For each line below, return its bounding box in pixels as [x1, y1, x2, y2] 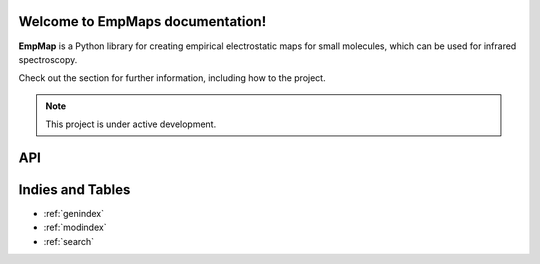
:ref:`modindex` [43, 221, 107, 234]
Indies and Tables [18, 181, 131, 198]
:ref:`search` [43, 235, 95, 247]
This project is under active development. [45, 118, 217, 130]
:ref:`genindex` [43, 208, 105, 219]
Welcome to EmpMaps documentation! [18, 13, 267, 30]
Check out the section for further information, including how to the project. [18, 72, 326, 84]
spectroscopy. [18, 53, 78, 65]
